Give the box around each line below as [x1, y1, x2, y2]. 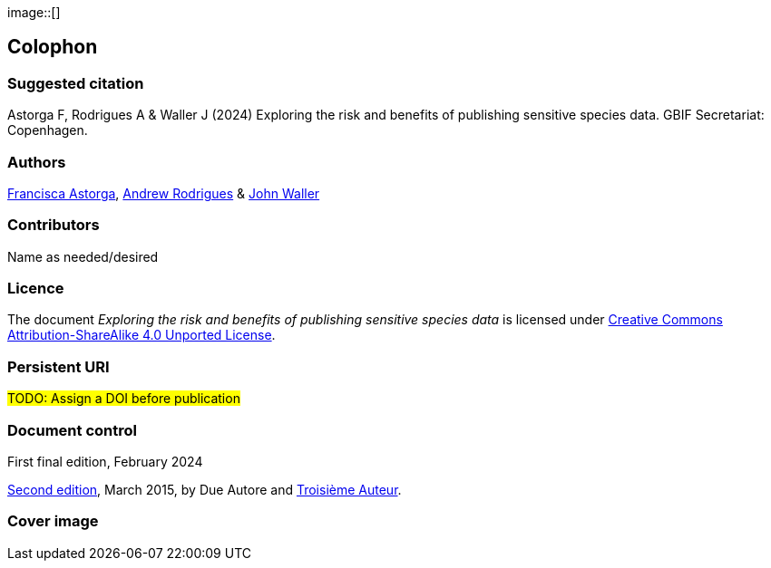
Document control [7, 420, 137, 439]
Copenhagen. [7, 122, 88, 139]
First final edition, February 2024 [7, 453, 203, 469]
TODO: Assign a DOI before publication [7, 390, 240, 407]
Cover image [7, 512, 99, 531]
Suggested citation [7, 73, 144, 92]
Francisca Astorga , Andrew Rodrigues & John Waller [7, 185, 320, 201]
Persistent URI [7, 357, 110, 376]
